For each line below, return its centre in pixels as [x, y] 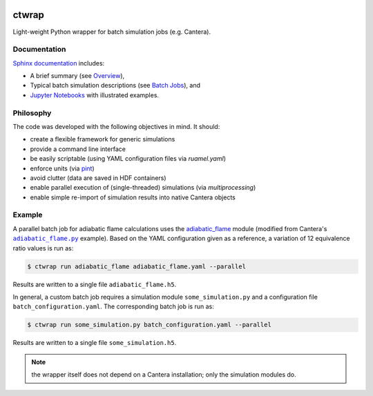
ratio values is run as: [43, 248]
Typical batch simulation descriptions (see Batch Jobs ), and [115, 86]
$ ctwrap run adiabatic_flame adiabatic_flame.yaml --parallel [137, 266]
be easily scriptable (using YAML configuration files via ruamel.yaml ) [128, 159]
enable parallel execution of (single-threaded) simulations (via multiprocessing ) [143, 188]
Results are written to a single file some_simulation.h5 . [95, 343]
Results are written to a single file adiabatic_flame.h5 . [95, 284]
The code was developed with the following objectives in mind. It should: [116, 126]
